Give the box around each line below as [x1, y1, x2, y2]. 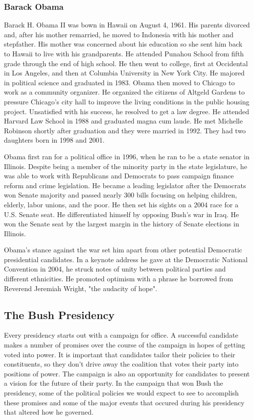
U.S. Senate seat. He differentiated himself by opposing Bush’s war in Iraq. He [4, 209, 239, 219]
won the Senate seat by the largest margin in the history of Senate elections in [4, 219, 239, 229]
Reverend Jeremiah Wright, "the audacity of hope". [4, 283, 158, 293]
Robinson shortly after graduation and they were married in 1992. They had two [4, 125, 246, 135]
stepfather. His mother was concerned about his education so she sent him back [4, 39, 243, 49]
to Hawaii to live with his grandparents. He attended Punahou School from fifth [4, 49, 244, 58]
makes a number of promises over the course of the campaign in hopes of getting [4, 340, 245, 350]
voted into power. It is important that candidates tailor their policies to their [4, 349, 235, 359]
